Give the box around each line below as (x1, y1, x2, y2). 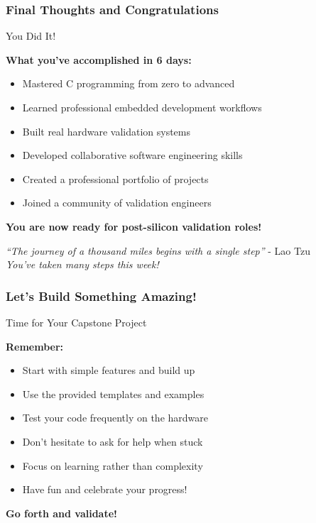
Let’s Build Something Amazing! (6, 287, 197, 304)
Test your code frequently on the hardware (22, 410, 208, 425)
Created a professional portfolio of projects (22, 171, 209, 186)
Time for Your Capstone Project (6, 314, 147, 329)
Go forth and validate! (6, 505, 117, 520)
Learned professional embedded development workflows (22, 100, 262, 114)
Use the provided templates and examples (22, 386, 205, 401)
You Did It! (6, 28, 56, 43)
